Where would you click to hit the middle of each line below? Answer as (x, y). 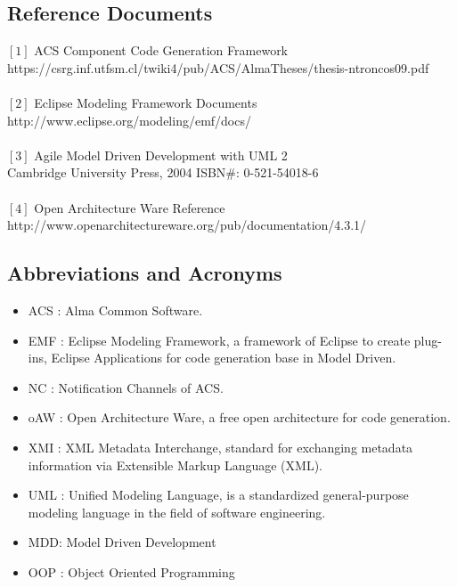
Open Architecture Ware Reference (130, 207)
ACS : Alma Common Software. (115, 310)
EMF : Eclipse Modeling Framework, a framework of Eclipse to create (219, 340)
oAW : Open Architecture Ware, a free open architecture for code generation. (239, 417)
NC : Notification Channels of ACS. (126, 387)
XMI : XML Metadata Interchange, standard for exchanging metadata (220, 447)
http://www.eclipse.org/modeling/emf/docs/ (129, 120)
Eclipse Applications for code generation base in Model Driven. (224, 358)
